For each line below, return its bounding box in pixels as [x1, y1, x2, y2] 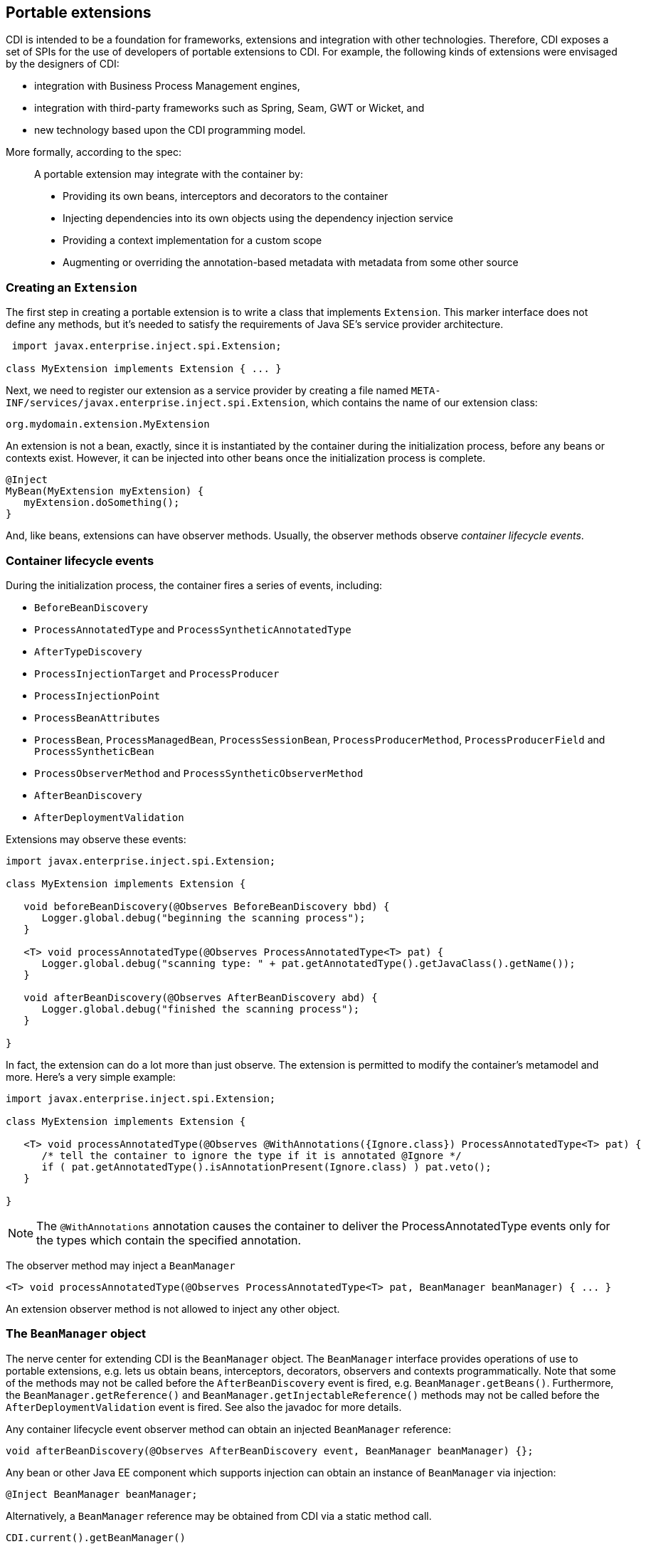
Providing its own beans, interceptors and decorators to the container [63, 190, 388, 203]
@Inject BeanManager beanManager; [6, 1488, 198, 1500]
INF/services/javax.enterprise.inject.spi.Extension [6, 397, 306, 409]
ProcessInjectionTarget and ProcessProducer [34, 667, 280, 680]
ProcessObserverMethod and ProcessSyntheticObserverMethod [34, 766, 364, 779]
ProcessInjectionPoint [34, 689, 161, 702]
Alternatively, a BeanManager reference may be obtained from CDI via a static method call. [6, 1509, 432, 1522]
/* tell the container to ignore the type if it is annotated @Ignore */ [41, 1149, 462, 1161]
